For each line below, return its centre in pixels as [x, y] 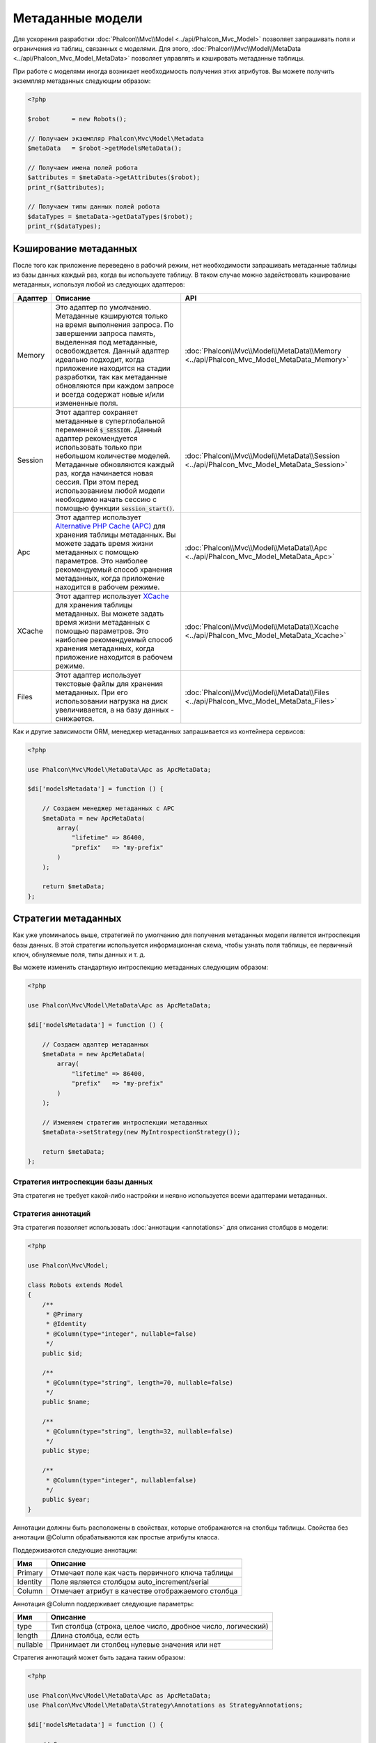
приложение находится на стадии [113, 368]
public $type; [66, 1451]
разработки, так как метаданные [111, 376]
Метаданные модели [78, 18]
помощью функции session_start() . [115, 508]
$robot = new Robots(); [77, 119]
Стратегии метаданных [67, 919]
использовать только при [99, 447]
